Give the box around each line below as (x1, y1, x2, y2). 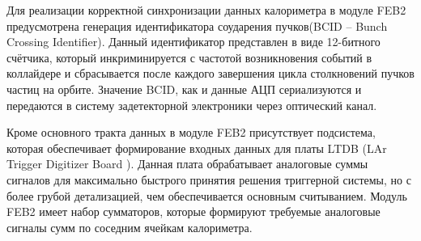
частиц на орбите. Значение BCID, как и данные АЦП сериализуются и (6, 80, 362, 97)
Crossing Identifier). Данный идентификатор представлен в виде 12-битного (6, 33, 381, 50)
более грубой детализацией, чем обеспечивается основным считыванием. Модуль (6, 187, 407, 204)
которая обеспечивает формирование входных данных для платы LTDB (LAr (6, 139, 387, 156)
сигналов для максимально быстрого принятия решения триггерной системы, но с (6, 171, 411, 188)
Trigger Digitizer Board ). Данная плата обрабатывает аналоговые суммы (6, 155, 368, 172)
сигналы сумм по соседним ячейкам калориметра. (6, 218, 253, 235)
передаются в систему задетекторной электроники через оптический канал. (6, 96, 377, 113)
